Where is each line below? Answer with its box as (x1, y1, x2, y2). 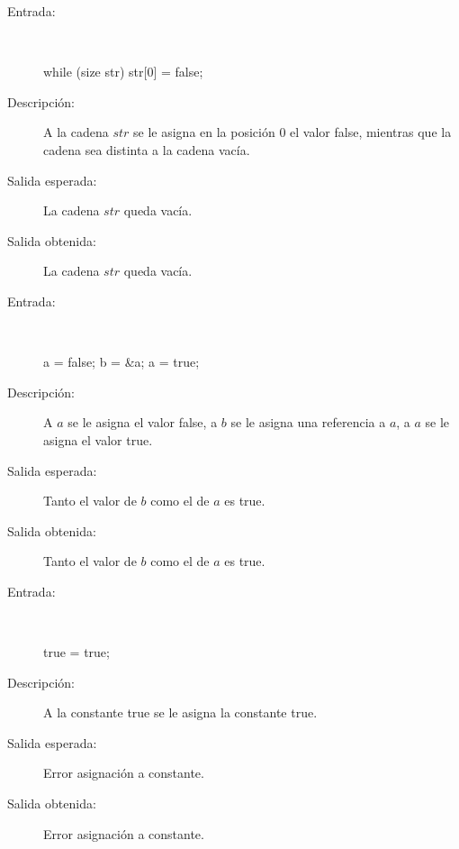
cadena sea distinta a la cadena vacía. (43, 140, 250, 159)
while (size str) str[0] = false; (43, 62, 203, 81)
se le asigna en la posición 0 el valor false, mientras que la (133, 123, 452, 141)
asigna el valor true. (43, 430, 153, 449)
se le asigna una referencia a (230, 413, 386, 432)
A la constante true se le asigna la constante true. (43, 703, 318, 722)
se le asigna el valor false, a (67, 413, 218, 432)
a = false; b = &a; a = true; (43, 352, 200, 371)
